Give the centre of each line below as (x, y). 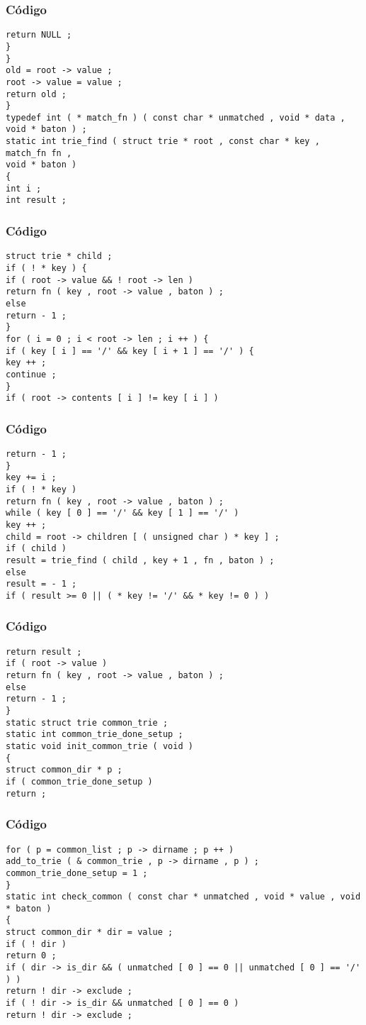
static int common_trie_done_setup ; (95, 735)
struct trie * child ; (59, 256)
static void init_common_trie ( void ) (99, 747)
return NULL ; (39, 35)
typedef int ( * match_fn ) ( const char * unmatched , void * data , (176, 117)
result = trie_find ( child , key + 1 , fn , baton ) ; (140, 560)
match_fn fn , (39, 153)
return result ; (44, 652)
